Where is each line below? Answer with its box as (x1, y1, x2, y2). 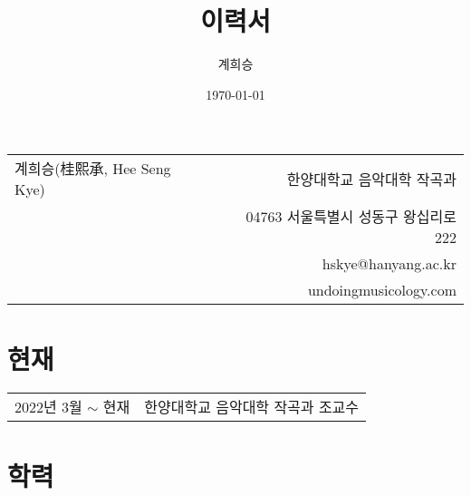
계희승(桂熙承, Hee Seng (14, 158, 171, 180)
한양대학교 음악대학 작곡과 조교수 (144, 396, 360, 418)
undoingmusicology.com (307, 279, 457, 301)
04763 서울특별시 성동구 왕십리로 (245, 206, 457, 228)
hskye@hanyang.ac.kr (322, 253, 457, 275)
